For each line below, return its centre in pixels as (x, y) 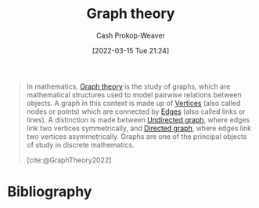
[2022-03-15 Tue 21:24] (131, 50)
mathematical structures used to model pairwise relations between (134, 94)
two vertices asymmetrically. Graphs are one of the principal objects (137, 136)
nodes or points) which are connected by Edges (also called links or (136, 111)
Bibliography (50, 192)
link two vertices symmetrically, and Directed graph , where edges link (139, 128)
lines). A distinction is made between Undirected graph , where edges (138, 119)
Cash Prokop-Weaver (131, 35)
